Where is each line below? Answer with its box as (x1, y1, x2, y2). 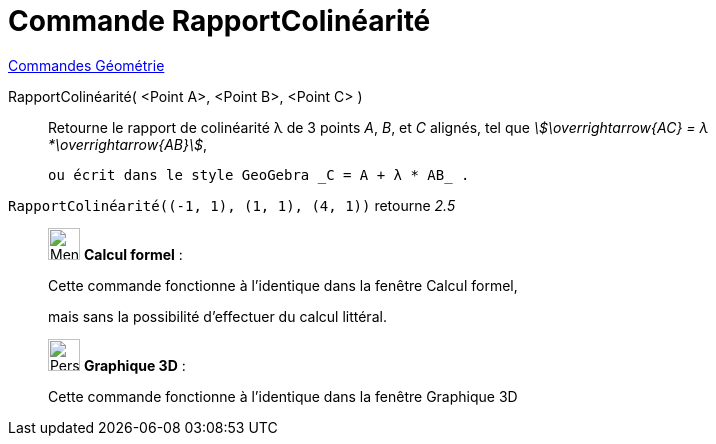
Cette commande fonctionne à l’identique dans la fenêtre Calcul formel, (48, 276, 518, 294)
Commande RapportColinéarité (8, 4, 431, 38)
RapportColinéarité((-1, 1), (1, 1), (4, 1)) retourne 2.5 (8, 196, 456, 214)
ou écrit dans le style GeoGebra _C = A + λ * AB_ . (48, 166, 470, 183)
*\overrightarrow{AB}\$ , (48, 135, 208, 153)
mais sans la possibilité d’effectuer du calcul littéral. (48, 307, 387, 325)
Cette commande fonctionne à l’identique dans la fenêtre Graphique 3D (48, 387, 518, 405)
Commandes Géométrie (8, 56, 165, 74)
